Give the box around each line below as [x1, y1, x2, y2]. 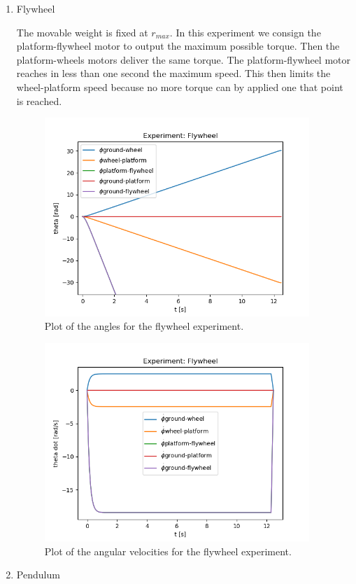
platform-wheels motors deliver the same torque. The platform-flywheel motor [16, 52, 351, 67]
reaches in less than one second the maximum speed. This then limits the [16, 66, 331, 81]
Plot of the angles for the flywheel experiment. [44, 319, 244, 333]
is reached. [16, 93, 62, 108]
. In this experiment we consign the [169, 25, 321, 39]
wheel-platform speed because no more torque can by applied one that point [16, 79, 343, 94]
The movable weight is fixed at [16, 25, 148, 39]
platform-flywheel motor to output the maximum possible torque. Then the [16, 39, 340, 53]
